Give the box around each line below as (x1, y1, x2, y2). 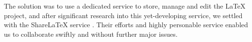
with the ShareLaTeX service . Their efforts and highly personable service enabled (4, 20, 248, 30)
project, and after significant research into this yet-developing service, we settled (4, 10, 243, 20)
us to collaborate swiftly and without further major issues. (4, 29, 178, 39)
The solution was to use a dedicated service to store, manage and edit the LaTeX (4, 1, 246, 10)
